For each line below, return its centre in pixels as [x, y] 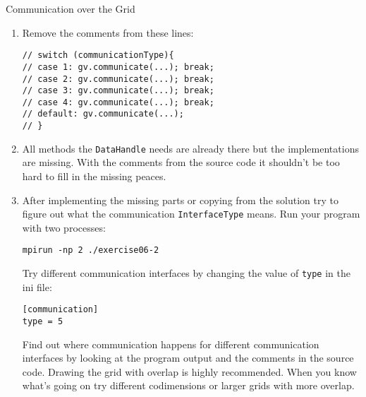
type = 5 [43, 322]
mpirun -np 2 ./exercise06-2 [91, 250]
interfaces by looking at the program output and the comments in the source [188, 358]
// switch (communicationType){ [98, 55]
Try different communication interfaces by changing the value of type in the [186, 273]
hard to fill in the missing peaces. [94, 176]
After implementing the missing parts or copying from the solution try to [180, 200]
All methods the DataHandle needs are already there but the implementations [190, 148]
